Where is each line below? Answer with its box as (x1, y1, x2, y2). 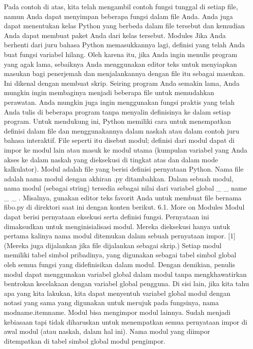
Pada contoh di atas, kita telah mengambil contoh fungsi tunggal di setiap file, (4, 1, 238, 11)
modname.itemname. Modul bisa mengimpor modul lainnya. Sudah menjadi (4, 307, 231, 317)
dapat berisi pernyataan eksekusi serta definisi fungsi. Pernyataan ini (4, 212, 209, 222)
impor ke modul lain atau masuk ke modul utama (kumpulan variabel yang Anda (4, 144, 248, 155)
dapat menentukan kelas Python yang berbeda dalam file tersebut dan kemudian (4, 20, 245, 31)
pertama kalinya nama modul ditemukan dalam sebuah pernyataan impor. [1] (4, 231, 235, 241)
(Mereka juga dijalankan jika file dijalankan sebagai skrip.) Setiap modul (4, 240, 222, 250)
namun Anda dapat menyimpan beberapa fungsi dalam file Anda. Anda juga (4, 11, 233, 21)
